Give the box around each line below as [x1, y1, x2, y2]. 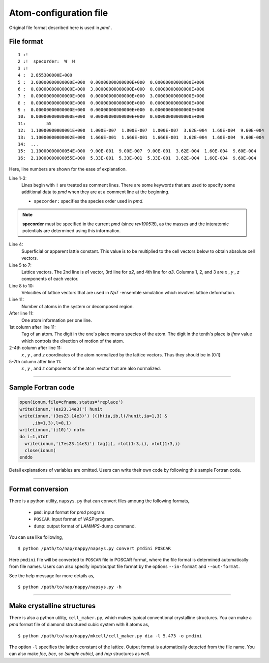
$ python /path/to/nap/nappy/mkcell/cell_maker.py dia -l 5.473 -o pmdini [18, 633, 202, 638]
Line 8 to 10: [9, 282, 34, 288]
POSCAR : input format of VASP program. [33, 516, 114, 522]
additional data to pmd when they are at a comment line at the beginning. [21, 189, 170, 195]
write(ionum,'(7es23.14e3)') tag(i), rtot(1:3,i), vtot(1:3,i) [25, 441, 180, 446]
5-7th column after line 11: [9, 358, 61, 364]
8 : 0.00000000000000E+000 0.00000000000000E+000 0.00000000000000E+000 [18, 100, 205, 105]
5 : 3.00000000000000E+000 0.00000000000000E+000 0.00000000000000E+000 [18, 79, 205, 85]
